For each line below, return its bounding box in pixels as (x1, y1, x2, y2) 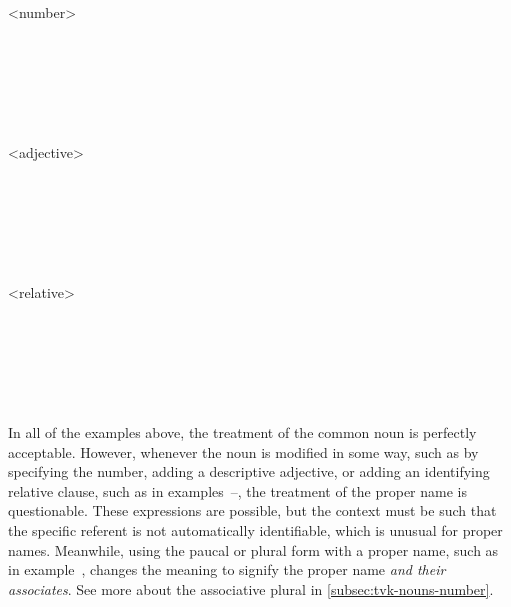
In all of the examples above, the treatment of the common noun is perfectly (8, 422, 477, 443)
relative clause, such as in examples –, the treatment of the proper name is (8, 480, 467, 501)
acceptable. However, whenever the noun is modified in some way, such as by (8, 441, 479, 462)
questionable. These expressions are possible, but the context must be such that (8, 500, 497, 521)
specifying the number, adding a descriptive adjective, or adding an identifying (8, 461, 490, 482)
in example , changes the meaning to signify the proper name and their (8, 559, 446, 580)
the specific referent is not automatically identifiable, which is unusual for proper (8, 520, 503, 541)
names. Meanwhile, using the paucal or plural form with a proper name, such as (8, 539, 499, 560)
